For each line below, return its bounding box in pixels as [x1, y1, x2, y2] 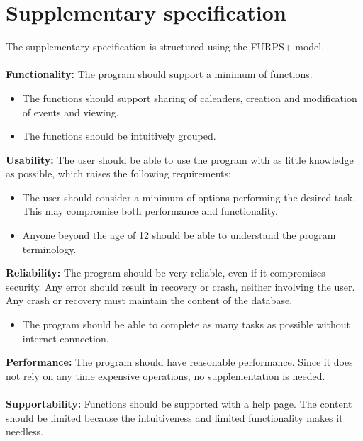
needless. [6, 424, 44, 439]
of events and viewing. [22, 104, 119, 119]
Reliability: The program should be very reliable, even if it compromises [6, 265, 325, 280]
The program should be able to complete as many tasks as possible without [22, 317, 350, 332]
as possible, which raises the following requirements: [6, 166, 231, 181]
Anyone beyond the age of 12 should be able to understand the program [22, 228, 336, 242]
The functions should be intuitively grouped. [22, 128, 216, 143]
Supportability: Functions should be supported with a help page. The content [6, 396, 352, 411]
